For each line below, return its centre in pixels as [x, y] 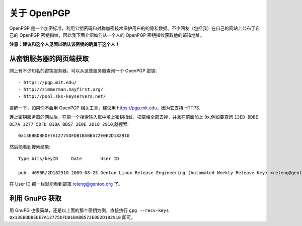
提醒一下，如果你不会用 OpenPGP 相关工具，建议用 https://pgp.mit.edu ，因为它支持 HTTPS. [105, 108]
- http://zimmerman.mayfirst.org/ [61, 90]
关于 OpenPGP [40, 13]
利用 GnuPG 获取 [35, 198]
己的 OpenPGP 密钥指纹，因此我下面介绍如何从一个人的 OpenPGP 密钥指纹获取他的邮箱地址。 [107, 35]
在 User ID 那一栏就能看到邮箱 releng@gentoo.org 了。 [66, 184]
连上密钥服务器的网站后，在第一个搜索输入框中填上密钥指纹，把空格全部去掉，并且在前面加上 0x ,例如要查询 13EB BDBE [134, 117]
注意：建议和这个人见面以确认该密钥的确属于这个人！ [64, 44]
